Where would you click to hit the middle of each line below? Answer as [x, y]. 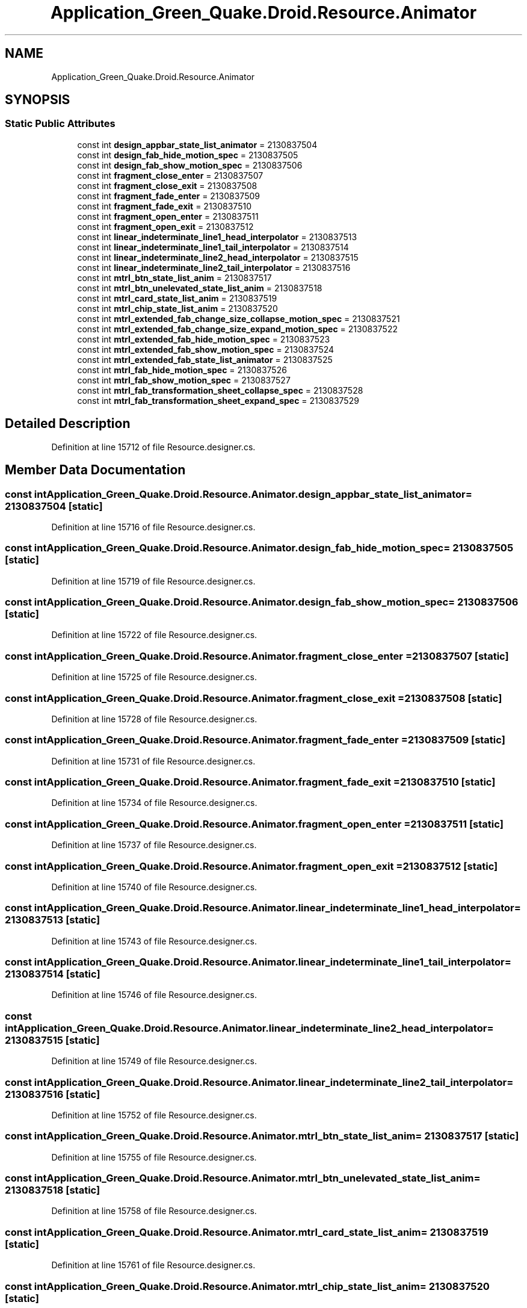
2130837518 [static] [53, 1190]
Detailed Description [68, 424]
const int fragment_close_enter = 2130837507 [170, 175]
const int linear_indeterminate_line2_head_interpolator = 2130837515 [218, 257]
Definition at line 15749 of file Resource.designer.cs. [154, 1061]
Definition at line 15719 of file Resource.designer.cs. [153, 581]
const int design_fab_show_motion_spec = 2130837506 [190, 165]
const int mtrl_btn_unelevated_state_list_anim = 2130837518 [200, 288]
